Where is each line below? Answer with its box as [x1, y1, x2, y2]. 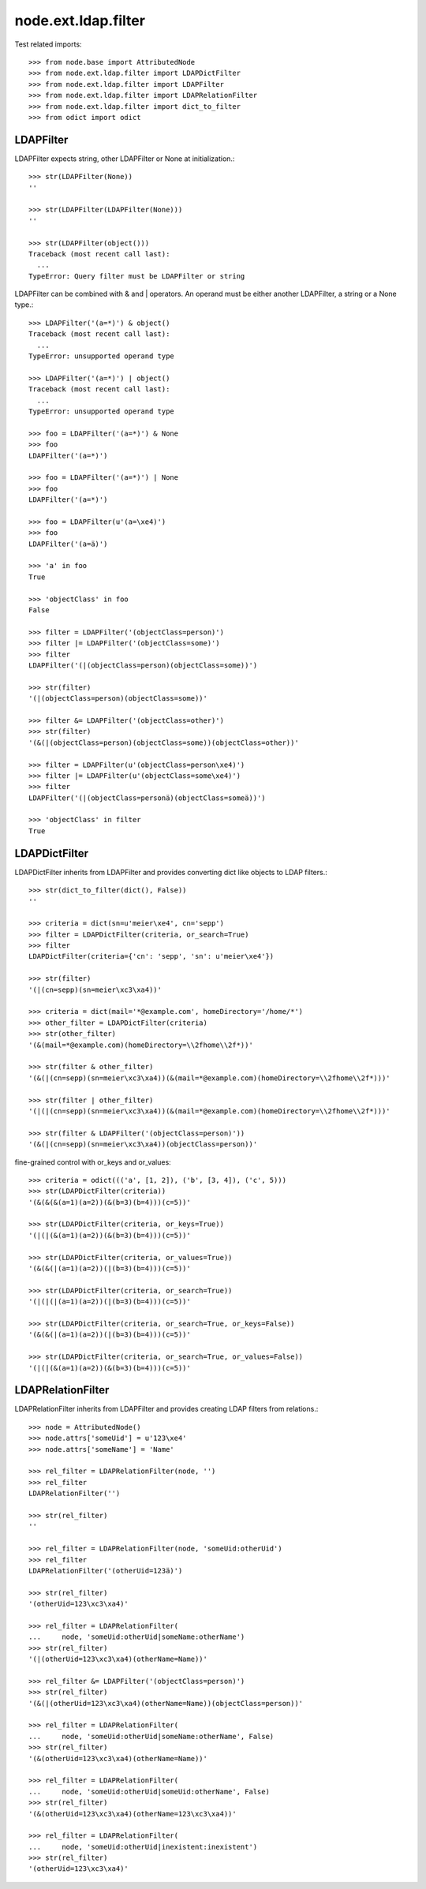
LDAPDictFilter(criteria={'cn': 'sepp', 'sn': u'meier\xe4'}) [28, 952, 275, 961]
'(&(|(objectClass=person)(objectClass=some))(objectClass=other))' [28, 738, 299, 747]
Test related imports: [14, 39, 82, 49]
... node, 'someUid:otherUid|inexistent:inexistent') [28, 1842, 258, 1851]
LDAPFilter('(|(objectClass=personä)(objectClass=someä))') [28, 793, 266, 802]
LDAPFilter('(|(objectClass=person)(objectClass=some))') [28, 660, 258, 670]
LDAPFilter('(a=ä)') [28, 539, 108, 548]
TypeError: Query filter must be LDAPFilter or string [28, 271, 245, 280]
